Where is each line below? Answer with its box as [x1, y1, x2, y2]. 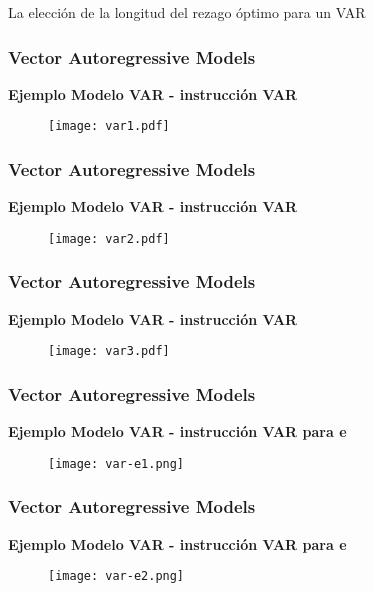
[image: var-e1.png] [48, 456, 185, 471]
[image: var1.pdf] [48, 119, 170, 134]
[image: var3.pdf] [48, 344, 170, 359]
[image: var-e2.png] [48, 569, 185, 584]
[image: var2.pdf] [48, 231, 170, 246]
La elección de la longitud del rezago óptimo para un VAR [8, 2, 366, 22]
